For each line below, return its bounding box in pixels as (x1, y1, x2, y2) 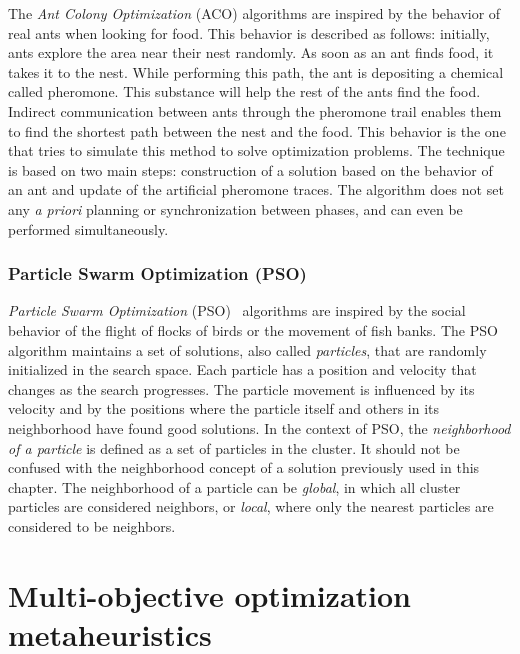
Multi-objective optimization (8, 574, 411, 615)
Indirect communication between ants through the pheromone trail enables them (8, 100, 502, 121)
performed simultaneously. (8, 218, 169, 239)
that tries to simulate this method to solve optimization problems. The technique (8, 140, 505, 161)
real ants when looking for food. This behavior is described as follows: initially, (8, 22, 490, 43)
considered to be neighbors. (8, 515, 176, 536)
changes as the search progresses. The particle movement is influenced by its (8, 378, 475, 399)
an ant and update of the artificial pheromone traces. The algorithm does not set (8, 179, 504, 200)
